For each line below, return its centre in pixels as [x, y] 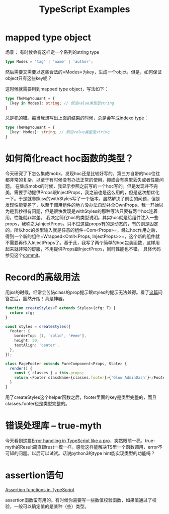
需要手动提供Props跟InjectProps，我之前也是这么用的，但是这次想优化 [87, 192]
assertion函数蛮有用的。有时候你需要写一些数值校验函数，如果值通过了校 [81, 500]
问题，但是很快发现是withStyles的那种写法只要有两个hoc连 [93, 211]
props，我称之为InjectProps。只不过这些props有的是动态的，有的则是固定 [82, 224]
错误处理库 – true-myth [54, 426]
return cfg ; [22, 313]
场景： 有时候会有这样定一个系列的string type [52, 52]
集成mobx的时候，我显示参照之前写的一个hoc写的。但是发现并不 [87, 186]
